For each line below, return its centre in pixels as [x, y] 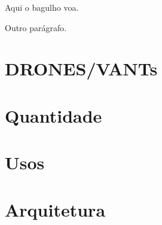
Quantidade [54, 115]
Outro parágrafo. [36, 27]
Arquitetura [55, 209]
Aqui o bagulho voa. [42, 7]
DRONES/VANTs [81, 69]
